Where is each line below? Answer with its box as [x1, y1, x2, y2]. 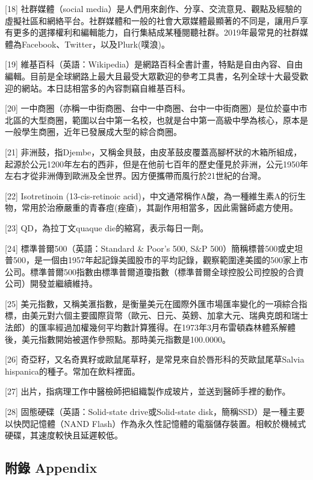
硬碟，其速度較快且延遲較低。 [5, 429, 123, 441]
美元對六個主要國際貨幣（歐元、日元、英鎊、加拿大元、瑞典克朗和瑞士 [29, 309, 308, 322]
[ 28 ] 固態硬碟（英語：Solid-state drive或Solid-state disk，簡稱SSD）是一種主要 [5, 405, 305, 418]
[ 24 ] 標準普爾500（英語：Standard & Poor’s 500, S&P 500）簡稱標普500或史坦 [5, 242, 303, 254]
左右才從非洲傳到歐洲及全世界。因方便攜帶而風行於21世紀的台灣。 [5, 169, 266, 182]
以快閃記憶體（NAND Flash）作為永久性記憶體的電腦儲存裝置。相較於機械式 [5, 417, 306, 429]
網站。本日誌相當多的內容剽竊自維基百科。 [21, 81, 190, 94]
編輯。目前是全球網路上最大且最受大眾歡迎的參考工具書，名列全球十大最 [5, 69, 291, 82]
